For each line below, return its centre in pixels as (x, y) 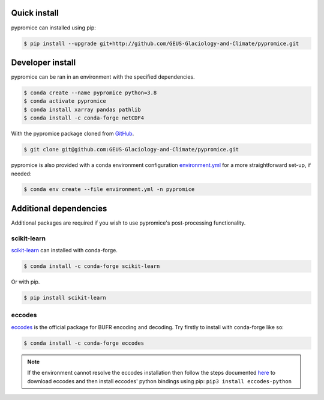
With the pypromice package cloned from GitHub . (73, 134)
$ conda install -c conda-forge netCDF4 (84, 118)
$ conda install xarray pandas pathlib (82, 109)
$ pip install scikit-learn (65, 298)
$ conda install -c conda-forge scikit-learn (92, 266)
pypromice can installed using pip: (53, 28)
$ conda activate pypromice (65, 101)
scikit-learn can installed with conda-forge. (64, 250)
